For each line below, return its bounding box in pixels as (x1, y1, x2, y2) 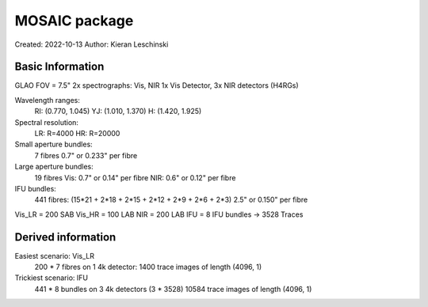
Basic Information (14, 60, 105, 74)
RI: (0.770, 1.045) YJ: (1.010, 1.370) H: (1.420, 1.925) (34, 107, 202, 116)
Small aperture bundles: (14, 139, 93, 150)
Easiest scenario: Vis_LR (14, 251, 95, 260)
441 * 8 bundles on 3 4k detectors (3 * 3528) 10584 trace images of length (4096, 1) (34, 284, 312, 294)
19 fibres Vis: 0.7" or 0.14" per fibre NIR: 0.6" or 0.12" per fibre (34, 172, 236, 182)
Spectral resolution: (14, 117, 79, 127)
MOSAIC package (14, 12, 134, 29)
